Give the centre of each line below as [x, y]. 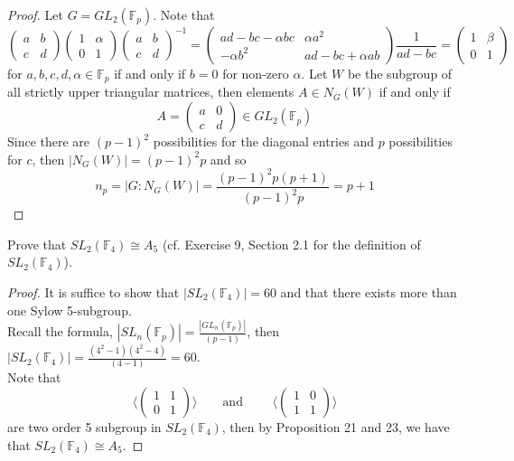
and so [228, 159]
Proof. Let [35, 14]
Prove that [37, 244]
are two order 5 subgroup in [84, 426]
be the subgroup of [400, 73]
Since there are [49, 141]
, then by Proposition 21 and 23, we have [336, 426]
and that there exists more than [369, 292]
